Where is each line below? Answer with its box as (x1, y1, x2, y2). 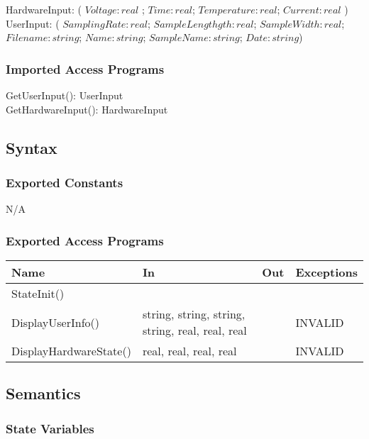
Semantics (6, 382, 81, 404)
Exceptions (295, 264, 358, 280)
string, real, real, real (142, 322, 247, 338)
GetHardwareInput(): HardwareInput (6, 101, 168, 116)
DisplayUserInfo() (11, 313, 100, 330)
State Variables (6, 419, 94, 437)
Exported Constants (6, 173, 123, 191)
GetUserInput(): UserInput (6, 88, 123, 102)
